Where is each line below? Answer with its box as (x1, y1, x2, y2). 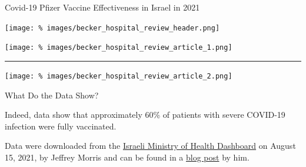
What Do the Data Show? (5, 88, 99, 101)
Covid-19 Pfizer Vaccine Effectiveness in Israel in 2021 (5, 1, 200, 13)
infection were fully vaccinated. (5, 120, 117, 132)
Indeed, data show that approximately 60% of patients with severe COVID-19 (5, 108, 285, 121)
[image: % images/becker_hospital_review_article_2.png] (5, 71, 232, 80)
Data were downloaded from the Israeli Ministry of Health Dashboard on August (5, 139, 296, 152)
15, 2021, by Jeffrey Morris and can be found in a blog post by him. (5, 151, 250, 163)
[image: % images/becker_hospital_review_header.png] (5, 23, 220, 32)
